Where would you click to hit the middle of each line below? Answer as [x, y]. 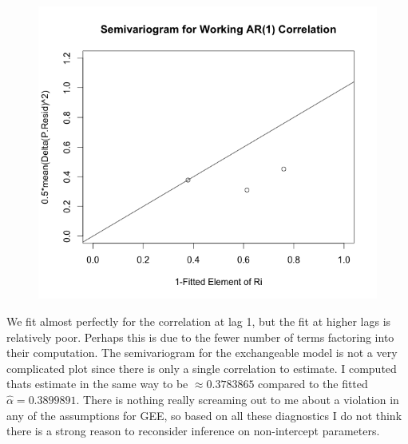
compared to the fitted [313, 384]
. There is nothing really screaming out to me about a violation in [238, 400]
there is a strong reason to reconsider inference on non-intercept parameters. [193, 431]
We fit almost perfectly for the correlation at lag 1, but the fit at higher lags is [199, 321]
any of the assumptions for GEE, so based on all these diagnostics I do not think [204, 415]
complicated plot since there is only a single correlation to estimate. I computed [202, 368]
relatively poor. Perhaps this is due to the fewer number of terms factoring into [200, 337]
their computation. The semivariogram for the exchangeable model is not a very [202, 353]
